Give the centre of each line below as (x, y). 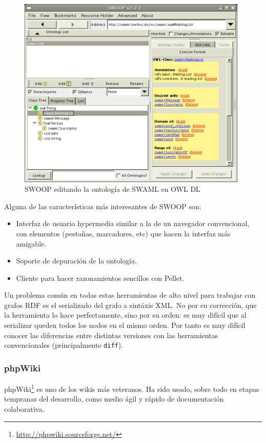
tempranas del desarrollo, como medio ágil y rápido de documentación (114, 399)
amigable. (31, 243)
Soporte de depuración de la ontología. (76, 261)
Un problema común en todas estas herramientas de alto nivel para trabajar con (130, 295)
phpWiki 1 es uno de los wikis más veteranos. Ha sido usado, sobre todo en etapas (132, 388)
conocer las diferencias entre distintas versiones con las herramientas (111, 335)
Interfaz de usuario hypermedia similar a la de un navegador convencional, (133, 223)
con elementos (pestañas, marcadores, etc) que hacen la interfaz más (123, 233)
